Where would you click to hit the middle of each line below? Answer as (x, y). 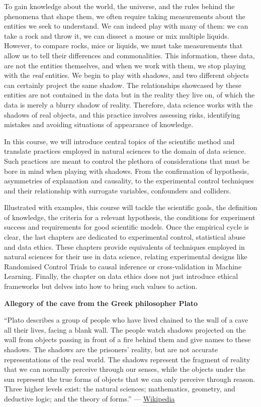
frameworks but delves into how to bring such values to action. (101, 286)
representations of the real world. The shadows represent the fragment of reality (127, 359)
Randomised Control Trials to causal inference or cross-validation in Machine (123, 266)
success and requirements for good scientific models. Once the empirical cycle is (126, 227)
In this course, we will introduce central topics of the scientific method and (119, 141)
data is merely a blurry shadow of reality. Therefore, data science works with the (128, 104)
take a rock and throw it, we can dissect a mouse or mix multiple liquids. (117, 35)
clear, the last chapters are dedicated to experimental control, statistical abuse (125, 237)
